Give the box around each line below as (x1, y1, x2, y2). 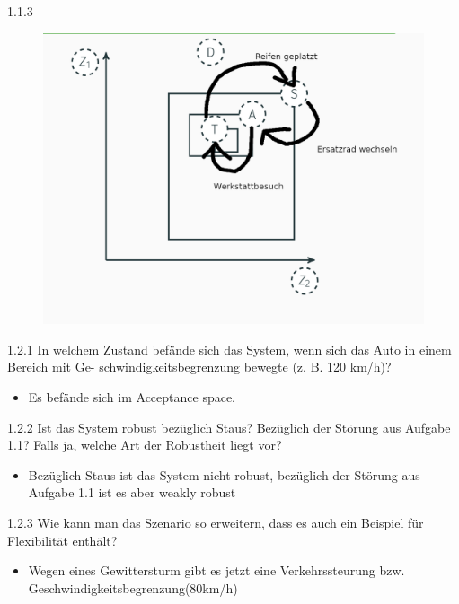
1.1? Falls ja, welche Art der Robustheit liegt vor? (7, 435, 282, 454)
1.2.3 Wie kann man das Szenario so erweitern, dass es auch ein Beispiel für (7, 512, 424, 531)
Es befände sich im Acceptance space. (28, 388, 236, 406)
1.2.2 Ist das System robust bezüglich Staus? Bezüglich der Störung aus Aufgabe (7, 417, 451, 436)
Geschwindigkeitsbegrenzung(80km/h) (28, 578, 238, 597)
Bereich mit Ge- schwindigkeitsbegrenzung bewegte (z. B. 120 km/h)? (7, 357, 392, 376)
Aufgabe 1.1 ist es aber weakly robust (28, 483, 236, 502)
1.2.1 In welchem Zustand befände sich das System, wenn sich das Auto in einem (7, 339, 452, 358)
